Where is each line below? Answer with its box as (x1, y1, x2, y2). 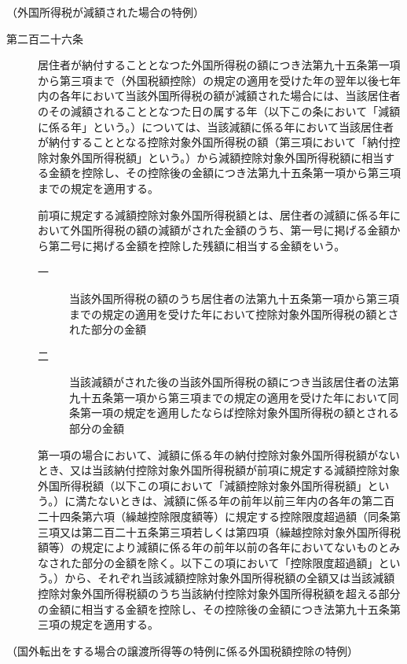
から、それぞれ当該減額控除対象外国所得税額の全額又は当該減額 (64, 570, 395, 586)
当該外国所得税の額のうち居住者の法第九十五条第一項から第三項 (69, 290, 399, 306)
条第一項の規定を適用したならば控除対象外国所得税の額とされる (69, 404, 399, 421)
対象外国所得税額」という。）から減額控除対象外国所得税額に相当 (48, 149, 384, 165)
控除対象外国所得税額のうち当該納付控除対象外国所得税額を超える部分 (38, 585, 401, 601)
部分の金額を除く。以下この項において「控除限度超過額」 (81, 554, 379, 570)
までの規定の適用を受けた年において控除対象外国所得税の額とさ (69, 305, 399, 322)
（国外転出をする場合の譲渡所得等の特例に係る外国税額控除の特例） (6, 642, 358, 658)
